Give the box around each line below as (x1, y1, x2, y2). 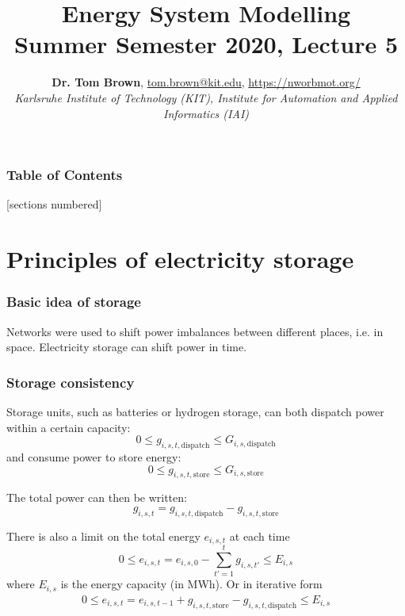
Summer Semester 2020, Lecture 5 (13, 28, 399, 60)
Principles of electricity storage (6, 243, 354, 275)
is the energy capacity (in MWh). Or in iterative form (60, 576, 323, 592)
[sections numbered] (6, 196, 102, 212)
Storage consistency (6, 372, 135, 392)
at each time (229, 527, 290, 544)
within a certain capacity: (6, 419, 131, 435)
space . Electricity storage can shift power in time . (6, 339, 247, 355)
